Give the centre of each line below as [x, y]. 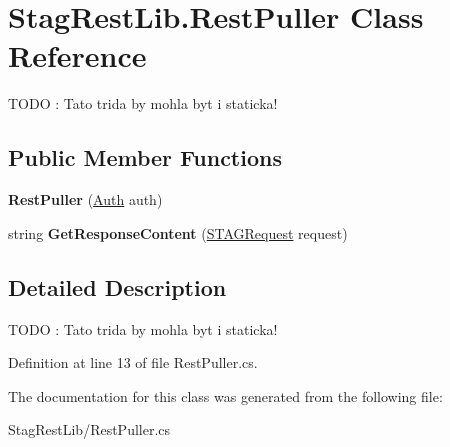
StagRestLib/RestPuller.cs [89, 429]
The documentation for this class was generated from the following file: [225, 395]
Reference [77, 55]
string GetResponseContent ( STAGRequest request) [178, 232]
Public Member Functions [145, 157]
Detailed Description [117, 286]
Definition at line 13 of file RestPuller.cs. [133, 362]
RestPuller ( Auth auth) [85, 199]
